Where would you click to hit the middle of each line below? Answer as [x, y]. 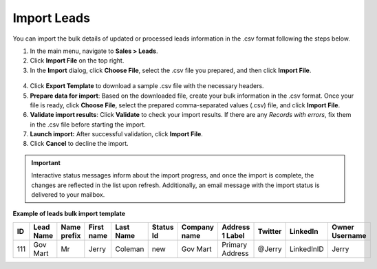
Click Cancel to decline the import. [79, 144]
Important [46, 162]
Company [198, 227]
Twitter [270, 231]
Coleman [129, 249]
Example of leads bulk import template [69, 214]
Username [349, 235]
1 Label [233, 235]
